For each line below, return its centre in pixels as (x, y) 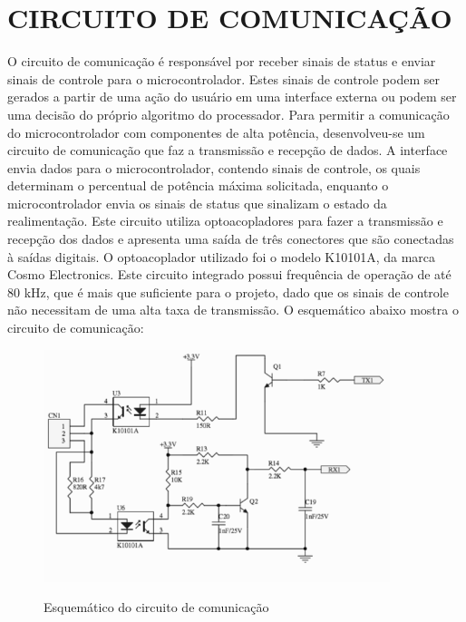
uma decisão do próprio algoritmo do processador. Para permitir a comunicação (228, 114)
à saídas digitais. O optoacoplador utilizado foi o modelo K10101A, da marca (222, 256)
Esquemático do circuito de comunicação (156, 607)
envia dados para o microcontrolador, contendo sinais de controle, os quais (214, 167)
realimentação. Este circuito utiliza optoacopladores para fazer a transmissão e (225, 221)
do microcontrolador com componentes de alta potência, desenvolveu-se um (216, 132)
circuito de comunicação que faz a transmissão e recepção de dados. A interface (228, 150)
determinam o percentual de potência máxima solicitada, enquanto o (198, 185)
